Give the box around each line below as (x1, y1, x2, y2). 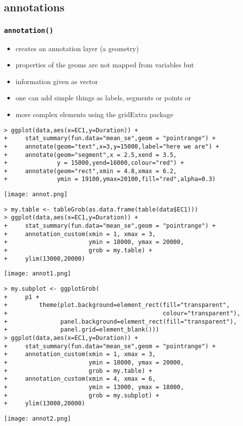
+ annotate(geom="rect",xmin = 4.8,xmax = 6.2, (4, 167, 177, 175)
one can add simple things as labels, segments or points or (15, 92, 191, 103)
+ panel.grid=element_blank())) (4, 326, 159, 334)
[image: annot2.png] (4, 415, 71, 422)
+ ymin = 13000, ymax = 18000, (4, 383, 184, 391)
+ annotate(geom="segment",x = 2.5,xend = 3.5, (4, 151, 177, 158)
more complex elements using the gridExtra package (15, 109, 174, 119)
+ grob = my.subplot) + (4, 392, 159, 399)
